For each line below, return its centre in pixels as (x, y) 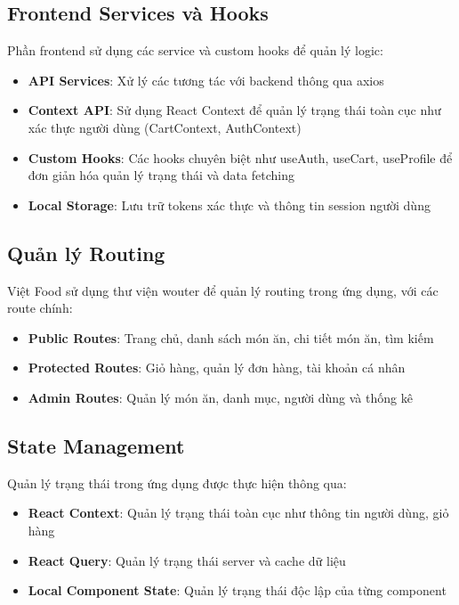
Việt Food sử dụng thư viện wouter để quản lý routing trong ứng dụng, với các (223, 290)
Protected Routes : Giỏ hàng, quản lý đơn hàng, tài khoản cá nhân (217, 368)
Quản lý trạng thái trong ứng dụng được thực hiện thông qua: (177, 482)
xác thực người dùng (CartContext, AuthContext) (165, 127)
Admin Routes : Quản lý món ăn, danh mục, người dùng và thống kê (220, 397)
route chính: (40, 308)
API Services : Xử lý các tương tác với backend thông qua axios (206, 80)
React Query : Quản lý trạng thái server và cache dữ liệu (187, 560)
